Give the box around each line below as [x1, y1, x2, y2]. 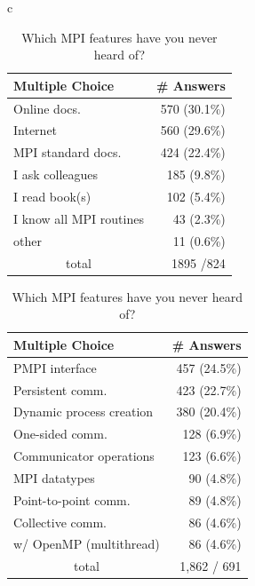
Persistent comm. [13, 380, 108, 399]
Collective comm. [13, 512, 107, 531]
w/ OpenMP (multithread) [13, 535, 160, 553]
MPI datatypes [13, 468, 95, 487]
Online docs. [13, 99, 81, 117]
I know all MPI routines [13, 209, 144, 227]
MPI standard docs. [13, 143, 122, 162]
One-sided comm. [13, 424, 108, 443]
